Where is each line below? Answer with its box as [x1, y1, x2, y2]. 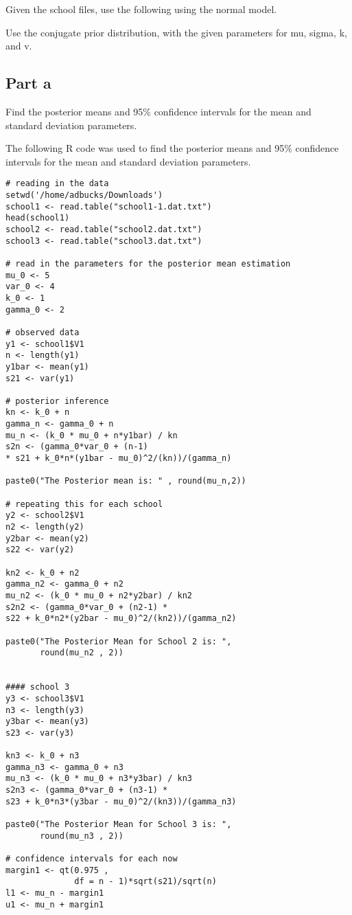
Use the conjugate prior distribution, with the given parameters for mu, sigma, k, [5, 25, 347, 39]
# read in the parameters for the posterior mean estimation [5, 258, 291, 269]
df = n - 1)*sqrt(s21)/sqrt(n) [74, 877, 217, 887]
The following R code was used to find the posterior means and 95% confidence [5, 141, 339, 155]
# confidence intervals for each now [5, 854, 178, 864]
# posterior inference [5, 396, 109, 406]
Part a [5, 72, 51, 93]
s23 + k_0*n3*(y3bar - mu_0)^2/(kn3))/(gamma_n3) [5, 796, 237, 806]
